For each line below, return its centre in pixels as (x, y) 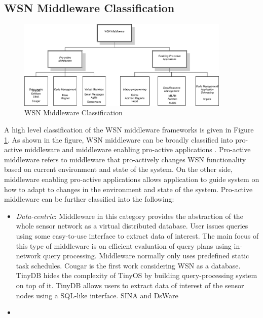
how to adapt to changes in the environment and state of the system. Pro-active (128, 189)
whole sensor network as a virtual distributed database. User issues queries (132, 226)
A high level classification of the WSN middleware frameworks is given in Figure (129, 130)
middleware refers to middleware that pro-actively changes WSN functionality (125, 159)
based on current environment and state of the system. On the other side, (118, 169)
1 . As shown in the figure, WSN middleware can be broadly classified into (119, 139)
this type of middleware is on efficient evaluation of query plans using (124, 245)
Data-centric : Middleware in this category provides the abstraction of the (129, 216)
